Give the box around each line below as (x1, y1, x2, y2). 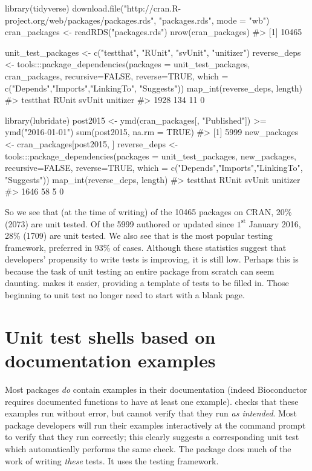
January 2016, (249, 217, 301, 230)
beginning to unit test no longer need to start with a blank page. (5, 289, 245, 301)
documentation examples (5, 348, 216, 373)
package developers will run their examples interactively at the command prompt (5, 418, 306, 431)
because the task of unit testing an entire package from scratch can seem (5, 264, 275, 277)
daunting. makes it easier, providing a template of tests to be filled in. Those (5, 276, 289, 289)
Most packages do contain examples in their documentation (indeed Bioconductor (5, 382, 307, 395)
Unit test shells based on (5, 324, 216, 349)
